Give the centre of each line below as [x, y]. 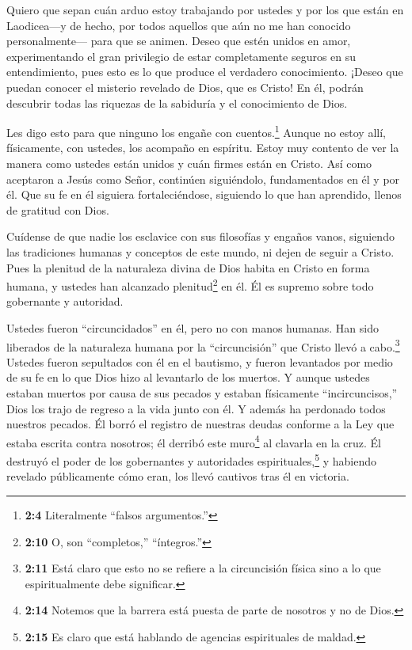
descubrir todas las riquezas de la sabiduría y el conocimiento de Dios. [177, 103]
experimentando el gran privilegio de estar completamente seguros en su [181, 56]
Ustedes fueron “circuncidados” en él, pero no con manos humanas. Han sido [193, 328]
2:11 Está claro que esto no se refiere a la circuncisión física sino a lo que [203, 568]
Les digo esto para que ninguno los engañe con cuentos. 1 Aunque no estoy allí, [196, 131]
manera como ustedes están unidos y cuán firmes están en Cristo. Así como [189, 163]
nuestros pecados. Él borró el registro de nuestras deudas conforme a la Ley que [200, 424]
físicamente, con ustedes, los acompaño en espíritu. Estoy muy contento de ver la [203, 148]
